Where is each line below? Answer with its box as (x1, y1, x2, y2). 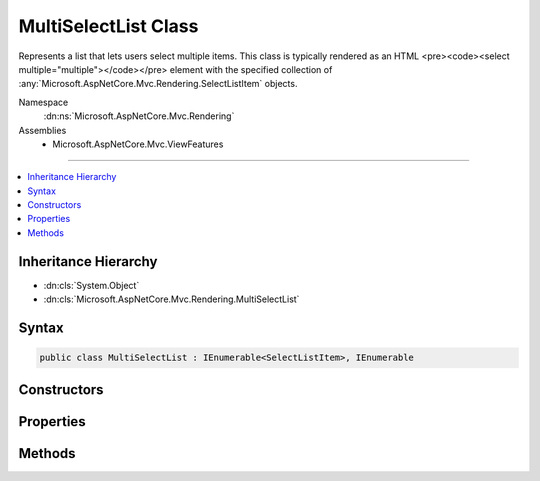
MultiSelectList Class (18, 15, 199, 37)
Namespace (18, 96, 69, 108)
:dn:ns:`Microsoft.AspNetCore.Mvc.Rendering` (43, 110, 235, 122)
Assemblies (18, 124, 67, 136)
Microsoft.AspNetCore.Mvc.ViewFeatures (52, 138, 224, 150)
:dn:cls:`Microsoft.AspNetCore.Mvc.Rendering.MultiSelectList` (43, 293, 300, 305)
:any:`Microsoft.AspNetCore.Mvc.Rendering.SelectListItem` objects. (18, 78, 298, 90)
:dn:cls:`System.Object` (43, 279, 140, 291)
